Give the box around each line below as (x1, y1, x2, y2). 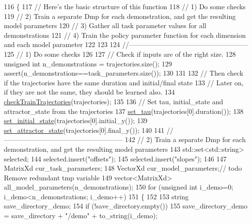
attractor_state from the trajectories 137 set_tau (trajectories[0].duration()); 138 (4, 106, 244, 116)
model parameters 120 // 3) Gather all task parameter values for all (4, 20, 206, 31)
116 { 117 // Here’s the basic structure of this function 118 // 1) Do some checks (4, 1, 246, 11)
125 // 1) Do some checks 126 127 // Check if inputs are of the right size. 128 (4, 48, 236, 59)
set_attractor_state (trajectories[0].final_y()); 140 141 (4, 125, 164, 135)
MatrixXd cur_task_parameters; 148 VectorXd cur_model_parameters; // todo (4, 163, 242, 173)
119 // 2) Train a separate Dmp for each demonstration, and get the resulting (4, 11, 236, 21)
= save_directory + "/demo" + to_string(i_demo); (4, 210, 157, 221)
